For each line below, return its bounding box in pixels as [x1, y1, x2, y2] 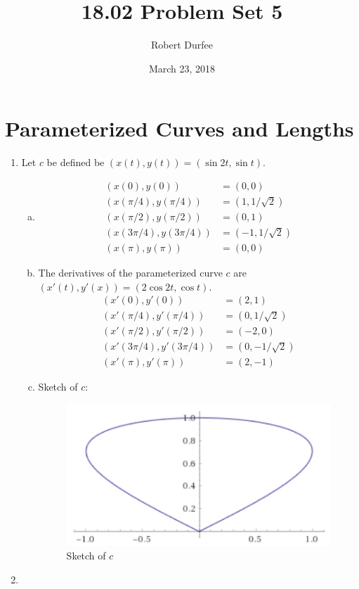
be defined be [46, 155, 105, 170]
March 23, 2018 [148, 61, 216, 75]
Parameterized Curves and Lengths [5, 114, 354, 143]
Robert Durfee [151, 37, 213, 52]
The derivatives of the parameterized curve [38, 265, 223, 279]
